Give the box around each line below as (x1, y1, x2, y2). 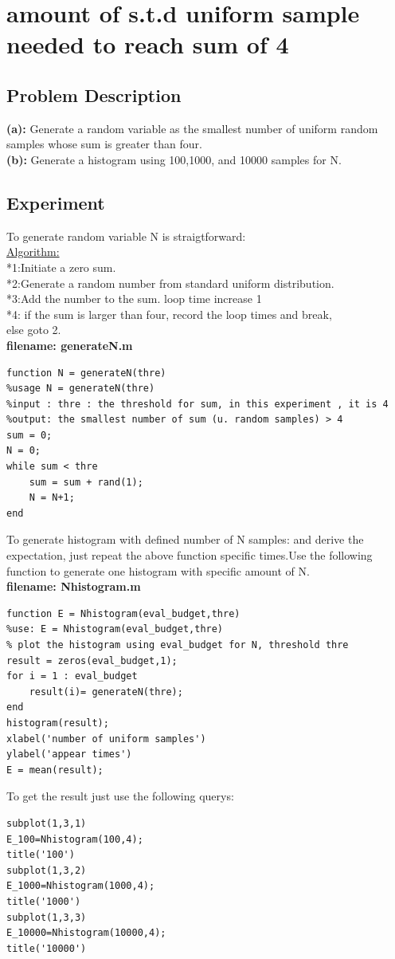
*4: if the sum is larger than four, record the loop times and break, (6, 305, 332, 322)
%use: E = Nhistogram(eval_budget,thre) (6, 623, 224, 635)
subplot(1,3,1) (6, 817, 87, 829)
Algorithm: (6, 243, 60, 260)
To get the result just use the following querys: (6, 788, 234, 804)
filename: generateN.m (6, 336, 133, 353)
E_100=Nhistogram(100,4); (6, 833, 143, 845)
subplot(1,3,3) (6, 911, 87, 923)
